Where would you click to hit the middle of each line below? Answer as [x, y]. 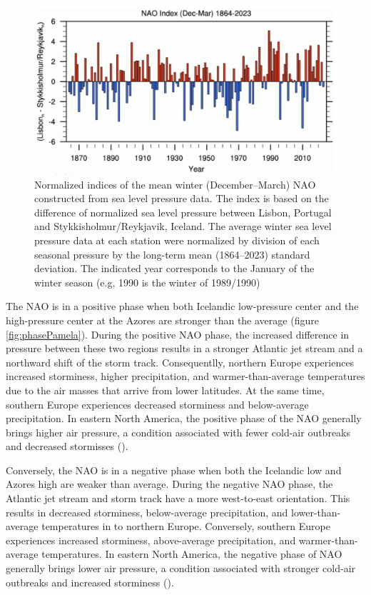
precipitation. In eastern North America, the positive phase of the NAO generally [184, 418]
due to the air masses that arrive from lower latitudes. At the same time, [165, 390]
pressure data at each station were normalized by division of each [177, 240]
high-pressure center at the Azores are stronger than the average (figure [162, 320]
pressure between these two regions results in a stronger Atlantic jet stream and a [184, 348]
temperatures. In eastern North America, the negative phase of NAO [192, 554]
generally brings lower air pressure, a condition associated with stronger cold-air [181, 568]
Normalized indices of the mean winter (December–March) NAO [175, 184]
